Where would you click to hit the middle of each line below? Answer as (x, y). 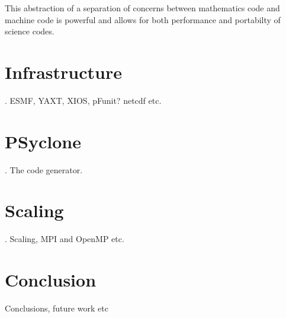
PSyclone (43, 141)
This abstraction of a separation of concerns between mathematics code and (142, 8)
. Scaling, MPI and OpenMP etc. (65, 239)
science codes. (30, 31)
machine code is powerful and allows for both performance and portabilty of (143, 19)
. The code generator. (44, 169)
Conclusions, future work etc (57, 308)
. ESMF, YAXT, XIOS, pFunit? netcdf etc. (83, 100)
